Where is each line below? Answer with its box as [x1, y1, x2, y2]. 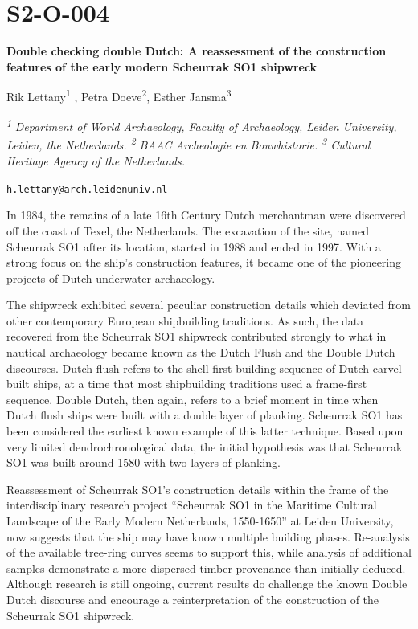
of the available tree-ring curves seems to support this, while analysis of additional [6, 544, 412, 561]
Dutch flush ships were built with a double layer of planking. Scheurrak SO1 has [6, 406, 403, 423]
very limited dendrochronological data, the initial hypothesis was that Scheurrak [6, 438, 403, 455]
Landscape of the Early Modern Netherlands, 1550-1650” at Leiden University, [6, 513, 394, 529]
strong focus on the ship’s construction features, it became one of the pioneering [6, 254, 402, 271]
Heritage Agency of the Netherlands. [6, 153, 185, 170]
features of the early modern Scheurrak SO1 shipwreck [6, 58, 318, 75]
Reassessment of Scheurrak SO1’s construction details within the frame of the [6, 480, 389, 497]
